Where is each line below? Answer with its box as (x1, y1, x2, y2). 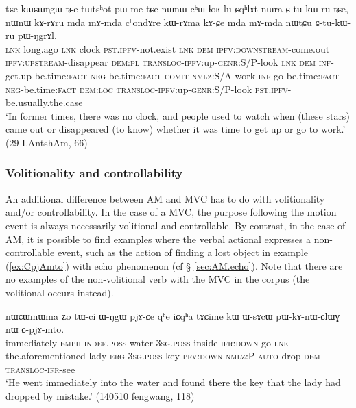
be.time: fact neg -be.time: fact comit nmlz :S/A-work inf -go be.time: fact (34, 68, 340, 82)
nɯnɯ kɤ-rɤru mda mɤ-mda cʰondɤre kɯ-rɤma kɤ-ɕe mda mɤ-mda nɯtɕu (5, 14, 312, 29)
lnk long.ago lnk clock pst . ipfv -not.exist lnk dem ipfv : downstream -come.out (5, 41, 330, 55)
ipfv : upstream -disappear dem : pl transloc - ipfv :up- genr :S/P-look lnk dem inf (5, 55, 331, 69)
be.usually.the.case (5, 95, 83, 110)
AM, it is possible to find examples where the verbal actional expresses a (5, 231, 311, 246)
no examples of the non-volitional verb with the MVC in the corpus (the (5, 272, 310, 286)
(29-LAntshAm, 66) (5, 135, 88, 149)
